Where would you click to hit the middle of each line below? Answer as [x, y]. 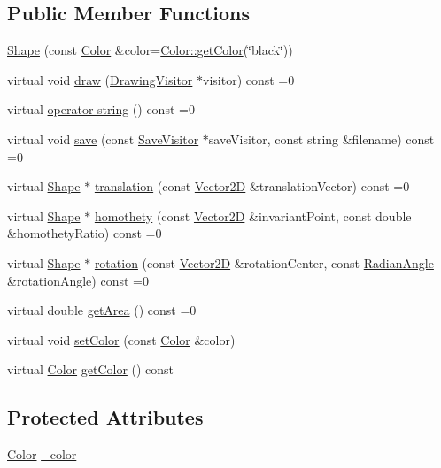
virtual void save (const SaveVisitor [103, 138]
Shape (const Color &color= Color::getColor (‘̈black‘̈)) [150, 50]
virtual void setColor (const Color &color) [121, 339]
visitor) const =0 [249, 79]
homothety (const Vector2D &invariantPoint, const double [253, 215]
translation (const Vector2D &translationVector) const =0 [252, 186]
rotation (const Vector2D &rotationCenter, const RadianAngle [264, 262]
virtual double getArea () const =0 [102, 310]
